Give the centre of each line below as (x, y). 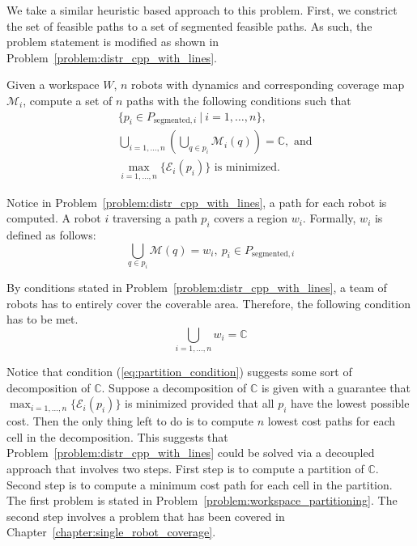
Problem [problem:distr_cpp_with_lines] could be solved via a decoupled (191, 453)
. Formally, (329, 218)
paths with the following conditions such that (239, 100)
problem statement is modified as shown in (113, 42)
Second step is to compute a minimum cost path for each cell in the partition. (200, 484)
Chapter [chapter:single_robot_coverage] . (111, 532)
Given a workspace (53, 85)
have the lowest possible (350, 403)
